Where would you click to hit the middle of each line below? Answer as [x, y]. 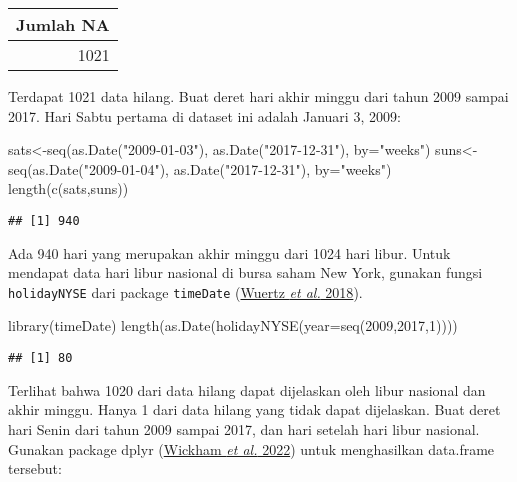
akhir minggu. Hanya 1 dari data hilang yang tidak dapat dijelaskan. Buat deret [254, 409]
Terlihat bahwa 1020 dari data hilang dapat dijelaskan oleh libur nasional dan [247, 389]
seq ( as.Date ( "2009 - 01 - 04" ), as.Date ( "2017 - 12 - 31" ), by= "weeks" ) [200, 168]
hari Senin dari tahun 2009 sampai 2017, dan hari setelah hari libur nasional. [244, 428]
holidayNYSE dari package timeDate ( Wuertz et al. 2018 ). [185, 291]
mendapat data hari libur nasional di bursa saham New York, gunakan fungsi [245, 272]
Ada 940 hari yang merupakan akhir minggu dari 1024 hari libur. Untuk [229, 252]
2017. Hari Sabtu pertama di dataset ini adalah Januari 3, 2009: [204, 115]
